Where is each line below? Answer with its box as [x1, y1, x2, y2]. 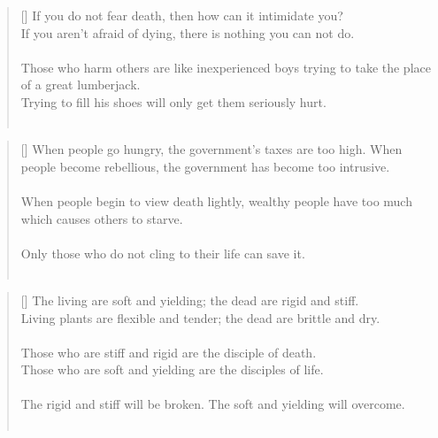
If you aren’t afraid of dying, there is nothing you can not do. [20, 23, 355, 42]
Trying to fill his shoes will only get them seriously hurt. [20, 92, 327, 111]
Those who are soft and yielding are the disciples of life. [20, 360, 324, 379]
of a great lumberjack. [20, 75, 141, 94]
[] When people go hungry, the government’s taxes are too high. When [20, 140, 403, 158]
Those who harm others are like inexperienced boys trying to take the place [20, 58, 431, 76]
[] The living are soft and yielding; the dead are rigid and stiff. [20, 290, 359, 309]
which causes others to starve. [20, 209, 183, 227]
